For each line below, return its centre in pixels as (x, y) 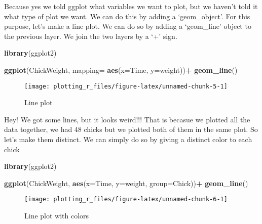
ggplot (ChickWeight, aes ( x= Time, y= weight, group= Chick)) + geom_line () (126, 183)
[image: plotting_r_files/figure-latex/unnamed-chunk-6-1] (126, 199)
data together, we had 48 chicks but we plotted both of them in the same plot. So (131, 129)
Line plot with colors (57, 216)
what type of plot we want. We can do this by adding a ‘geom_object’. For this (127, 16)
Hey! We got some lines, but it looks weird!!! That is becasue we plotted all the (127, 119)
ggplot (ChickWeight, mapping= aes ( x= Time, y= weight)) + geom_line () (121, 70)
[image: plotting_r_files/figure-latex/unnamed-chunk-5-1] (126, 86)
